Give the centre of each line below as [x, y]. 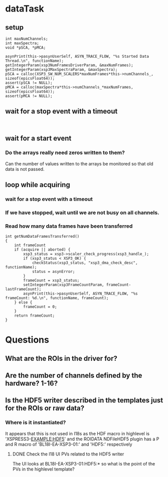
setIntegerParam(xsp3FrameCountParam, [64, 285]
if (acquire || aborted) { [42, 250]
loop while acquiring [38, 185]
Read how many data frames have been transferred [69, 226]
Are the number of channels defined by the [74, 375]
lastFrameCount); [23, 290]
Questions [27, 340]
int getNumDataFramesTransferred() [42, 237]
